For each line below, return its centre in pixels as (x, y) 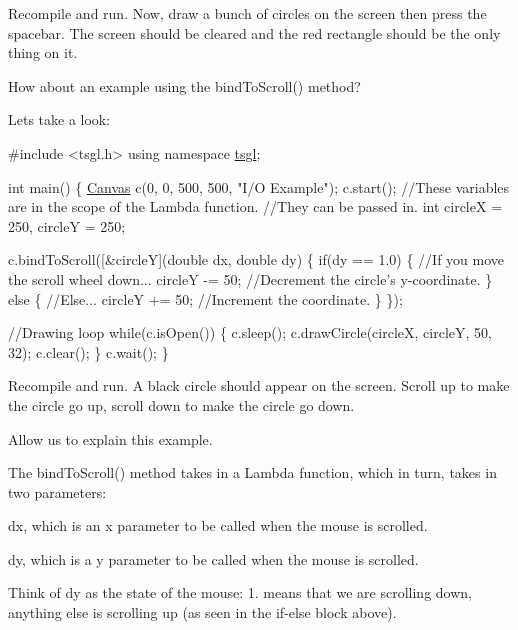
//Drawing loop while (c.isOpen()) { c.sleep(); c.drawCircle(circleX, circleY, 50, (250, 332)
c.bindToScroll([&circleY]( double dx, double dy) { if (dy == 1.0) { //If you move (256, 259)
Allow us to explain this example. (110, 438)
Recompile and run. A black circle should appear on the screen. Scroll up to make (259, 385)
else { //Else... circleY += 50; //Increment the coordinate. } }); (205, 298)
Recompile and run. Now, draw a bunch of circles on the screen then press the (247, 13)
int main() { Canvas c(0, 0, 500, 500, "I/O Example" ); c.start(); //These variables (259, 186)
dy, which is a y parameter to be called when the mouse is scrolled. (213, 558)
